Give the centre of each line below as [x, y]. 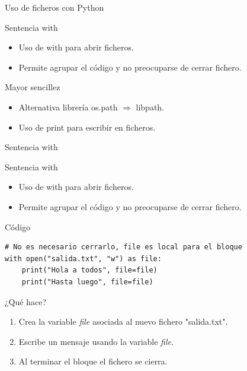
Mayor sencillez [33, 87]
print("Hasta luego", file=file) [87, 282]
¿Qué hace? [25, 301]
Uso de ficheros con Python [54, 7]
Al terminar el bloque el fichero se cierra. [93, 361]
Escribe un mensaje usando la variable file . [96, 341]
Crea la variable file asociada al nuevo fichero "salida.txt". [123, 321]
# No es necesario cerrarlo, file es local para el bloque [123, 247]
